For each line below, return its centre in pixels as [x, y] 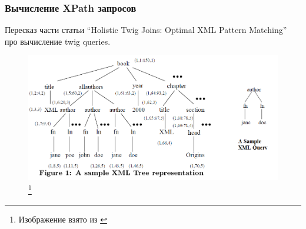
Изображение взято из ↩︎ [63, 219]
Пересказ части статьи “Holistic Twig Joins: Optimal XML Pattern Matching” [146, 30]
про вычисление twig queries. [58, 41]
